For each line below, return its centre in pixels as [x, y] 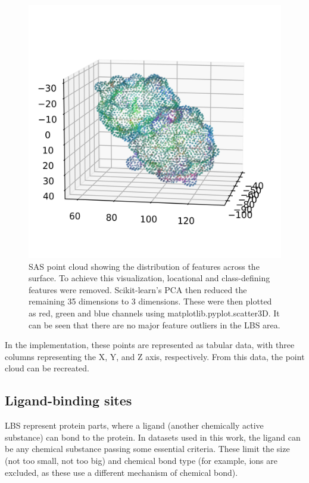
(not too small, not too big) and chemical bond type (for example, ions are [141, 460]
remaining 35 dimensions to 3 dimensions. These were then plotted [150, 301]
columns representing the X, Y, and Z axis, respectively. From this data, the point [155, 356]
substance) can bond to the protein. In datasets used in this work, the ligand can [153, 437]
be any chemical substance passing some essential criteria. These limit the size [147, 449]
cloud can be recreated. [47, 368]
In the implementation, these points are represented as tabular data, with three [150, 345]
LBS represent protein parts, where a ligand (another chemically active [134, 425]
